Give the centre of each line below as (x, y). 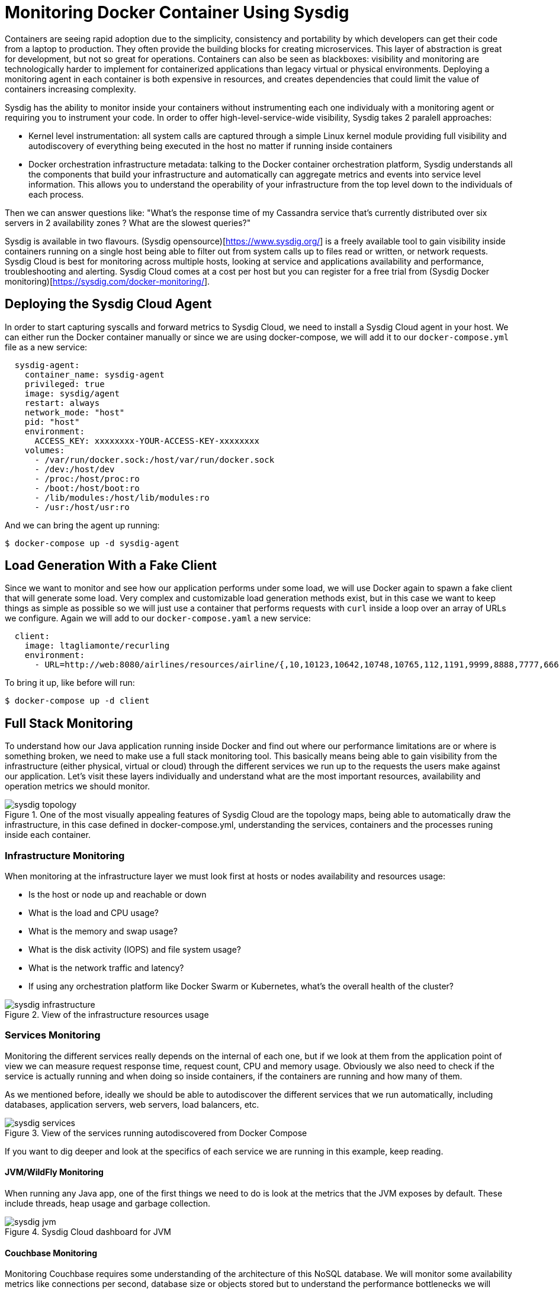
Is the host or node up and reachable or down (118, 895)
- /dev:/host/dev (75, 469)
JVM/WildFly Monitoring (54, 1172)
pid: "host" (52, 422)
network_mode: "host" (75, 412)
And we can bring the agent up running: (82, 525)
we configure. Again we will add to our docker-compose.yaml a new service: (158, 618)
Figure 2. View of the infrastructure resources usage (107, 1015)
